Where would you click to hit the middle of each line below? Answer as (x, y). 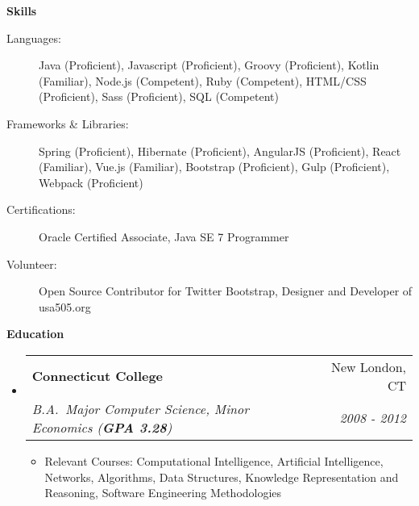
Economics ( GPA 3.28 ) (102, 427)
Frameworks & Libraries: (68, 123)
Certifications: (41, 209)
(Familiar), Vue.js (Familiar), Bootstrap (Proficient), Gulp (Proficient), (214, 167)
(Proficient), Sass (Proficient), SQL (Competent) (159, 96)
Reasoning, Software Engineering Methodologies (163, 493)
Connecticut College (97, 376)
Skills (22, 10)
